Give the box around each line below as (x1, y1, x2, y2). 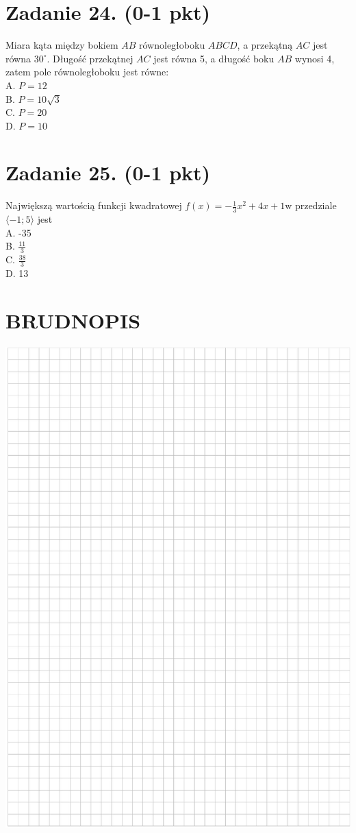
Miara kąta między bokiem (5, 38, 118, 52)
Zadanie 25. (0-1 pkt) (5, 158, 211, 186)
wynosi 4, (294, 51, 335, 65)
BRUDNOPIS (5, 306, 141, 334)
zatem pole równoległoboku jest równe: (5, 64, 169, 79)
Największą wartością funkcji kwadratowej (5, 198, 182, 213)
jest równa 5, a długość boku (153, 51, 275, 65)
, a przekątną (237, 38, 293, 52)
